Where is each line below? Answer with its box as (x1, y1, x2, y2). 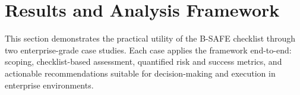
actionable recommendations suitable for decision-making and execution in (5, 66, 276, 79)
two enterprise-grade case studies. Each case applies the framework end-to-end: (5, 43, 292, 56)
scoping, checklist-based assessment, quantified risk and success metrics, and (5, 55, 282, 68)
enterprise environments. (5, 78, 94, 91)
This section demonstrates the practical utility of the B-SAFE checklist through (5, 32, 296, 45)
